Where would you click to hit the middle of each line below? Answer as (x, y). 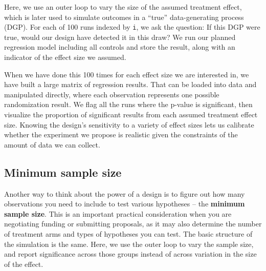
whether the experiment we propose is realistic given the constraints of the (121, 134)
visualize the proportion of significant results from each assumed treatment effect (131, 114)
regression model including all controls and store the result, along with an (120, 47)
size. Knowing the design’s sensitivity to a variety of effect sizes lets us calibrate (129, 124)
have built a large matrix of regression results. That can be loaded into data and (130, 84)
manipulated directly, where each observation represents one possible (112, 94)
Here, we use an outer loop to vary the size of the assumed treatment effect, (123, 7)
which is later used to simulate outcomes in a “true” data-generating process (124, 17)
